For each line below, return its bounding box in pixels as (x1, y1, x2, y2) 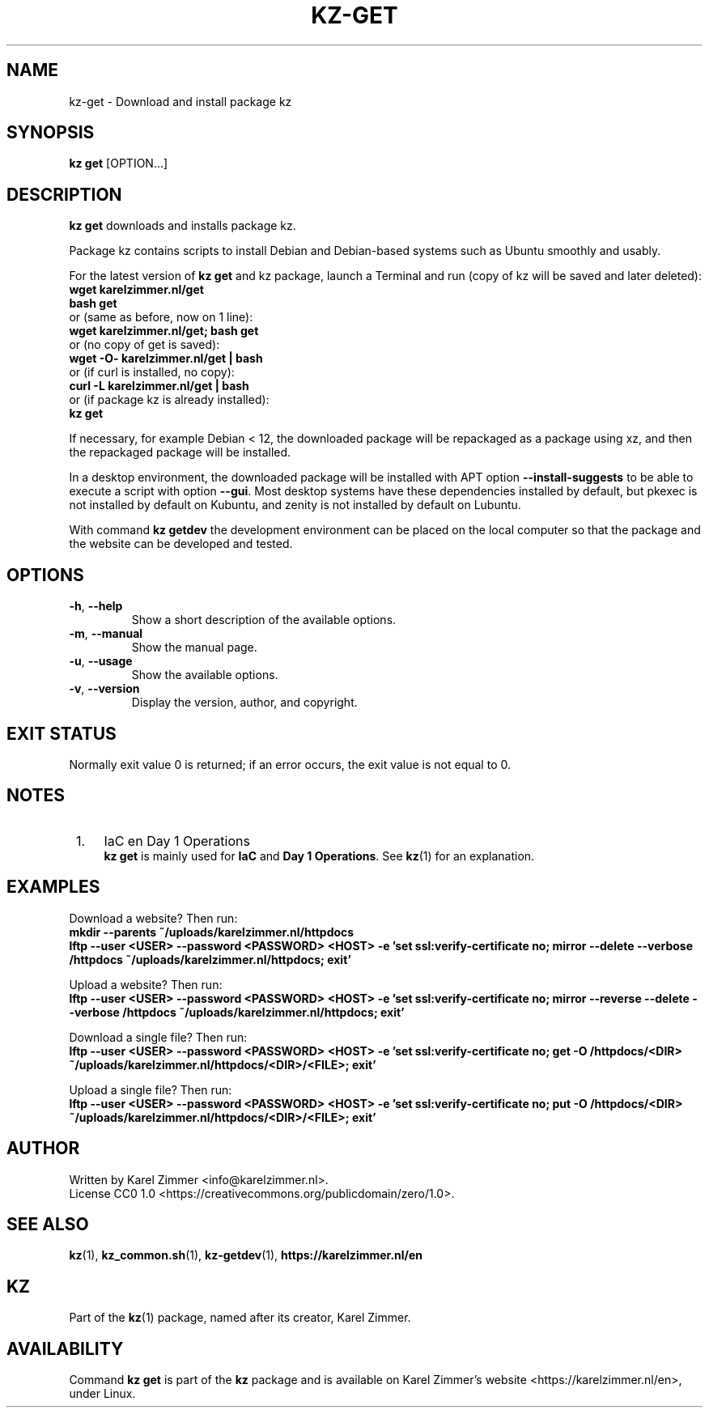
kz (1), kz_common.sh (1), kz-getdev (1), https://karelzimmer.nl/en (69, 1248, 423, 1263)
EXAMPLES (6, 877, 100, 898)
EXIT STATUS (6, 723, 117, 744)
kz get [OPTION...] (69, 156, 168, 171)
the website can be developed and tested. (69, 537, 293, 551)
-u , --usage (69, 654, 133, 669)
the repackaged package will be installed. (69, 445, 291, 460)
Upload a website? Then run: (69, 977, 223, 991)
